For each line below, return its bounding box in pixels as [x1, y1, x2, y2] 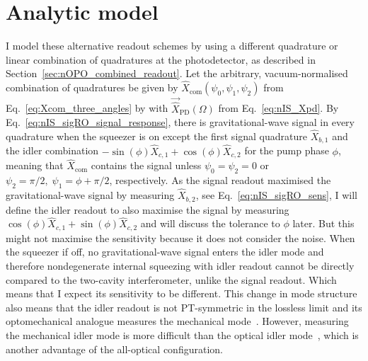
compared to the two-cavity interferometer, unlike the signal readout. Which [6, 272, 337, 287]
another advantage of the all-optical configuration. [6, 341, 223, 356]
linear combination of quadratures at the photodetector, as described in [6, 52, 316, 67]
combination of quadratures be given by [6, 80, 178, 95]
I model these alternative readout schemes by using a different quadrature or [6, 38, 338, 53]
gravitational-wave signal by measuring [6, 188, 175, 202]
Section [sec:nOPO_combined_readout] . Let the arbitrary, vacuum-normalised [6, 66, 348, 81]
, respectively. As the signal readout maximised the [109, 173, 331, 188]
